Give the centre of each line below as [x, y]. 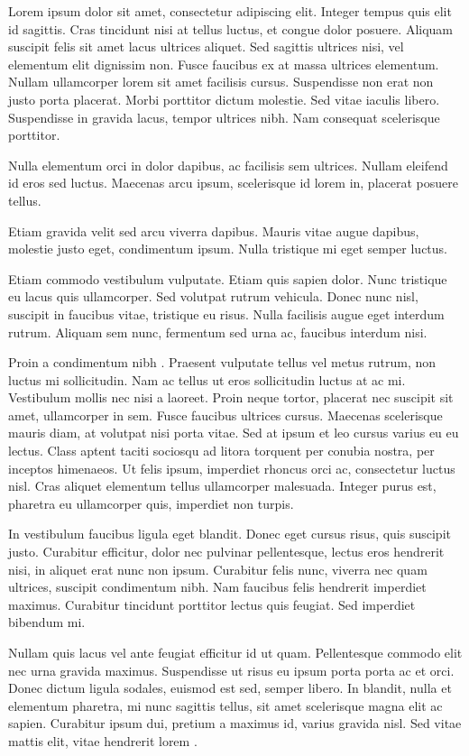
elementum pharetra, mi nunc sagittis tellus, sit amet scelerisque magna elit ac [225, 705]
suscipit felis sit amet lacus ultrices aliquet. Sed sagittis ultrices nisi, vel [206, 46]
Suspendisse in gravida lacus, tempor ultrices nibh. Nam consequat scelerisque [224, 117]
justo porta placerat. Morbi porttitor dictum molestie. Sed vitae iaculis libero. [224, 99]
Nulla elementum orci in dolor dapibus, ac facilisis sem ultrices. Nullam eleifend [228, 165]
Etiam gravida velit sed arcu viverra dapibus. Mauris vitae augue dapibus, [214, 230]
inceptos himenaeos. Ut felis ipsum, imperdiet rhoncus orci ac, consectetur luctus [232, 468]
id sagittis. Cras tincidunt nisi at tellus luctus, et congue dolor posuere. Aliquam [231, 28]
